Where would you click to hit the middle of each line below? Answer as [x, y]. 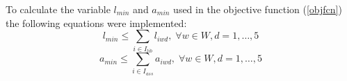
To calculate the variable [58, 9]
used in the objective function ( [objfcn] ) [258, 9]
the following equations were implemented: [96, 22]
